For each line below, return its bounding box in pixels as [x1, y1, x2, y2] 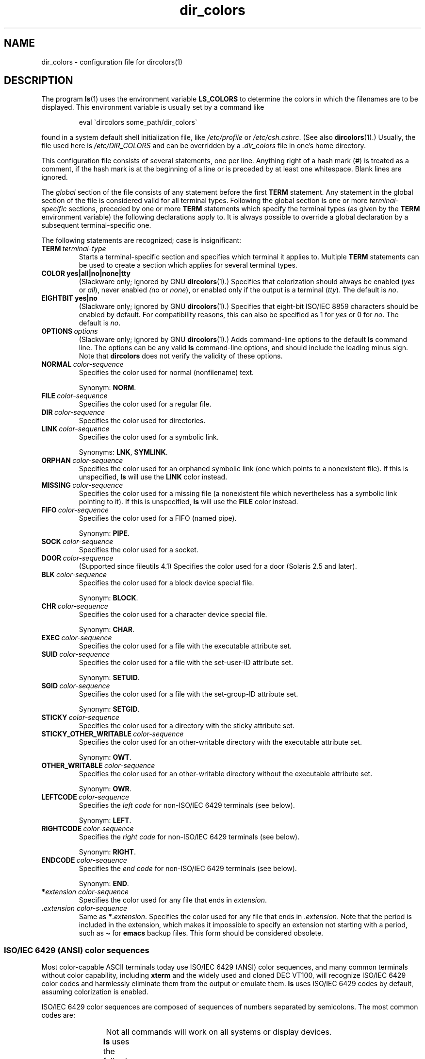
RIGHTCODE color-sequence [41, 824, 134, 833]
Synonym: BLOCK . [79, 594, 138, 602]
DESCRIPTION [4, 74, 73, 87]
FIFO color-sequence [41, 506, 109, 514]
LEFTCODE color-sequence [41, 793, 130, 802]
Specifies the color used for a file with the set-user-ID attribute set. [79, 658, 293, 667]
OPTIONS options [41, 327, 98, 336]
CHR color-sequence [41, 602, 108, 611]
